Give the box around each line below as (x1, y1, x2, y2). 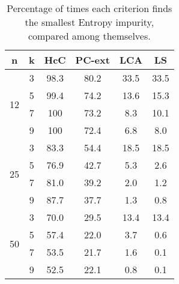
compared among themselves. (28, 29, 151, 43)
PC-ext (75, 53, 110, 67)
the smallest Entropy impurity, (25, 15, 154, 29)
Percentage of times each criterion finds (7, 1, 172, 15)
